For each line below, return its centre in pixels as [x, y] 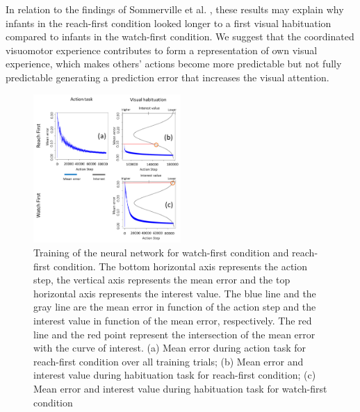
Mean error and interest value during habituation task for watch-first [180, 388]
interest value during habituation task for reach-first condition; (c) [175, 375]
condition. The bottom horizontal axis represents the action [180, 266]
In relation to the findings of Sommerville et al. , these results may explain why [175, 9]
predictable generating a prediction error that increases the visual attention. [167, 77]
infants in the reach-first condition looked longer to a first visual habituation [169, 23]
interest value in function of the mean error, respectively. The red [173, 320]
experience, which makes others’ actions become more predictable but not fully [174, 64]
